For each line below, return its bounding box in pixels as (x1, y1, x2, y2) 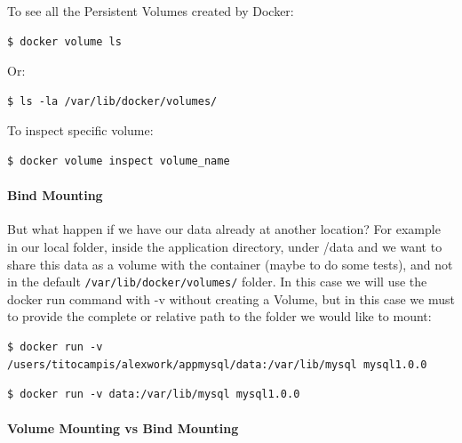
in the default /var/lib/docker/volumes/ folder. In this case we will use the (7, 272, 427, 291)
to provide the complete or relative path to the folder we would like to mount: (7, 307, 432, 326)
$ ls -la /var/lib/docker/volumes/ (7, 94, 218, 108)
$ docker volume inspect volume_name (7, 154, 230, 167)
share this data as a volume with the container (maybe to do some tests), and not (7, 254, 453, 273)
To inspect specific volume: (7, 121, 154, 140)
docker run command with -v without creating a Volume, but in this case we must (7, 289, 455, 308)
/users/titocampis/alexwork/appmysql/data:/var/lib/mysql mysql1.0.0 (7, 358, 427, 371)
